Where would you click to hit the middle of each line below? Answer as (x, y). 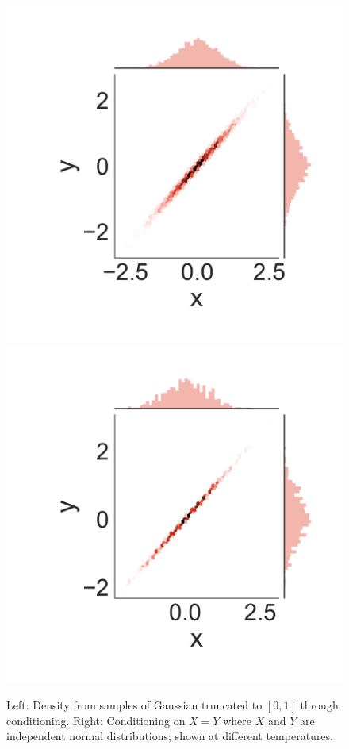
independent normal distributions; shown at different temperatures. (170, 736)
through (319, 705)
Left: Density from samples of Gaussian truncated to (134, 705)
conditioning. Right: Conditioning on (96, 720)
